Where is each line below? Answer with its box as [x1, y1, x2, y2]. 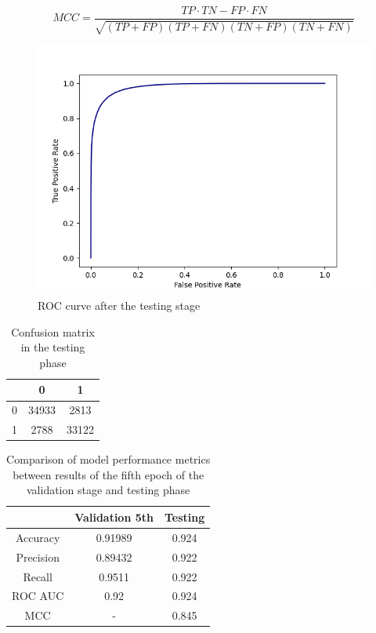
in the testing [20, 339, 85, 355]
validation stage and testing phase [27, 482, 190, 498]
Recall [23, 568, 52, 584]
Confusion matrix [11, 323, 95, 340]
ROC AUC [12, 588, 64, 604]
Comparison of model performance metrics [6, 451, 211, 467]
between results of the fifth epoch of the [13, 466, 204, 482]
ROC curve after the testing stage [38, 297, 201, 314]
